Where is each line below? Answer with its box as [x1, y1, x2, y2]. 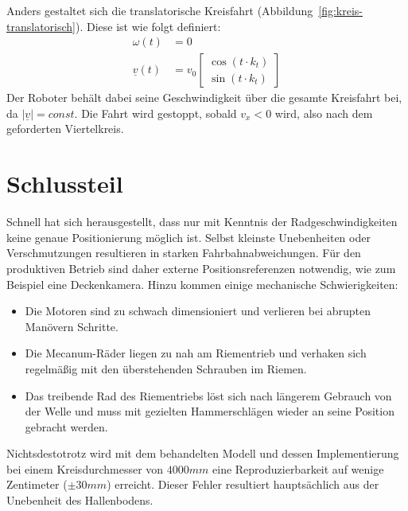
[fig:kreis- [318, 2, 363, 18]
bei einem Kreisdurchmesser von [6, 460, 164, 477]
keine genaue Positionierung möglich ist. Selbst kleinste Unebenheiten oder [6, 228, 371, 245]
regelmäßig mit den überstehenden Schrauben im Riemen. [25, 360, 307, 376]
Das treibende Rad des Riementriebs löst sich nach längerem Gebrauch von [25, 387, 392, 404]
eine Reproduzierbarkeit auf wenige [212, 460, 384, 477]
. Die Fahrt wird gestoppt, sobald [74, 104, 237, 121]
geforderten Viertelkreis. [6, 120, 124, 137]
